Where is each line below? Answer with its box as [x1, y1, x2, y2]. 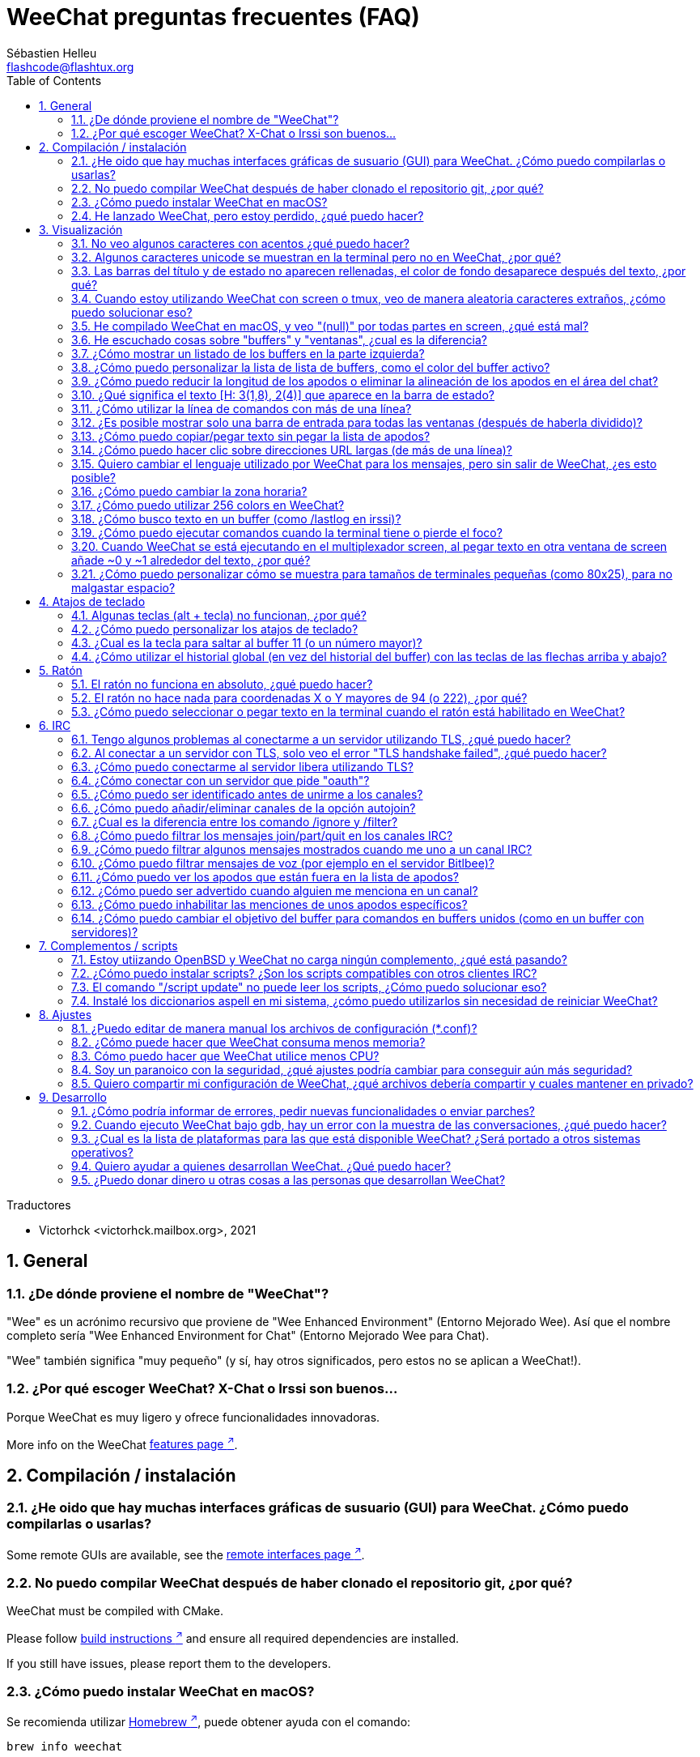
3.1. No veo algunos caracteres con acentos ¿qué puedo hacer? [71, 236, 409, 250]
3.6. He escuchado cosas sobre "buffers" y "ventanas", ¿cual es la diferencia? [71, 332, 487, 347]
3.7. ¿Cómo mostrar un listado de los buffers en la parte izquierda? [71, 346, 425, 360]
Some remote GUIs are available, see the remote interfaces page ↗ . [6, 1545, 365, 1562]
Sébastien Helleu [6, 45, 97, 60]
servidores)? [71, 924, 138, 939]
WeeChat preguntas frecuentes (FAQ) [6, 3, 420, 31]
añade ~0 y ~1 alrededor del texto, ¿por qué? [71, 552, 311, 567]
